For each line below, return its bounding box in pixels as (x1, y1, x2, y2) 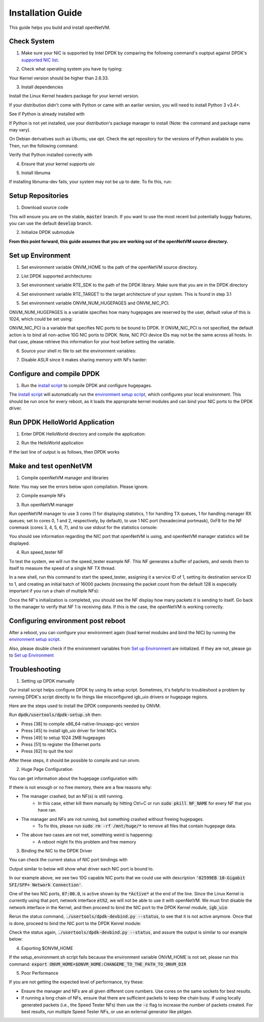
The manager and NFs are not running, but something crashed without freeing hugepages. (21, 816, 204, 822)
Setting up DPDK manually (21, 678, 75, 684)
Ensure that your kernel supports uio (21, 161, 95, 167)
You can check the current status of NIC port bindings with (9, 857, 128, 863)
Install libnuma (21, 170, 51, 176)
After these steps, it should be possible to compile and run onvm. (9, 757, 140, 763)
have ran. (38, 807, 57, 813)
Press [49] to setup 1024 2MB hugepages (21, 735, 106, 741)
